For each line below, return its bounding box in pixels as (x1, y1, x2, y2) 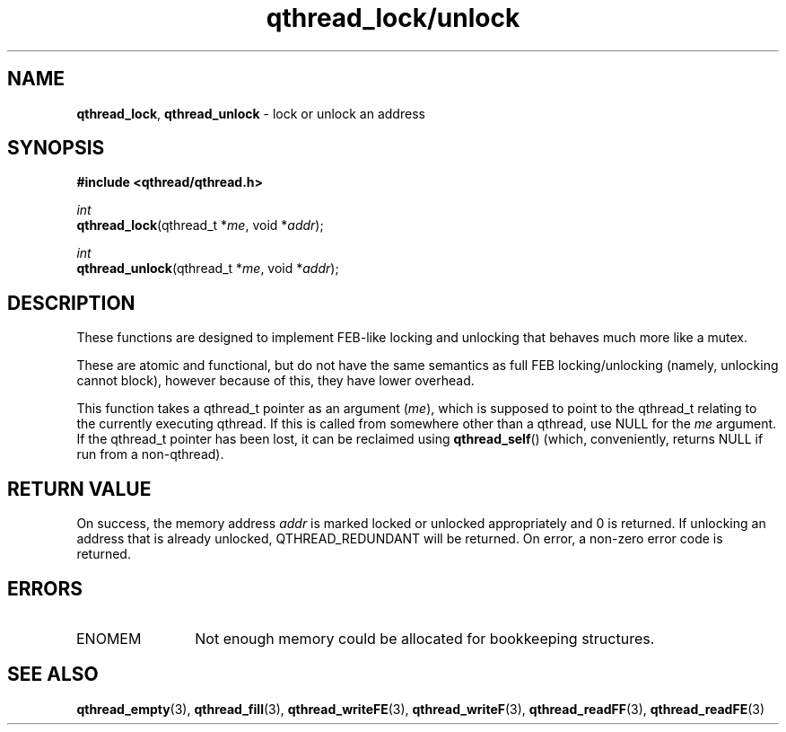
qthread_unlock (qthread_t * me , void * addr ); (76, 260, 339, 277)
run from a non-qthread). (76, 446, 224, 463)
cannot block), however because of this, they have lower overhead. (76, 373, 475, 389)
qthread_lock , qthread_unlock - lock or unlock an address (76, 105, 425, 121)
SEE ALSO (7, 663, 99, 686)
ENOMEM (75, 629, 142, 648)
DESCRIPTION (7, 291, 135, 314)
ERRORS (7, 577, 83, 600)
